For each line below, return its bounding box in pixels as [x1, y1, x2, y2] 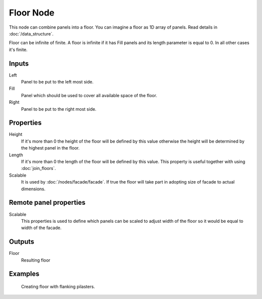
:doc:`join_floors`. [21, 166, 56, 171]
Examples [9, 270, 40, 278]
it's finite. [9, 47, 28, 52]
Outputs [9, 238, 34, 246]
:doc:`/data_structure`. [9, 31, 54, 36]
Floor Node [9, 7, 55, 18]
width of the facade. [21, 225, 62, 231]
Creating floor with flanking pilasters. [21, 284, 95, 289]
